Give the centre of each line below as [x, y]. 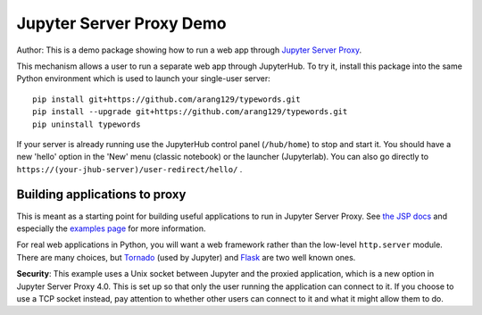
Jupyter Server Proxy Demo [121, 23]
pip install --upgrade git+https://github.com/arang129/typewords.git [190, 112]
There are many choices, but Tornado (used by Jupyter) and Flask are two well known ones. [186, 257]
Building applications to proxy [101, 195]
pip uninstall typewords [87, 124]
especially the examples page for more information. [111, 228]
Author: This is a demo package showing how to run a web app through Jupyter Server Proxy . [189, 50]
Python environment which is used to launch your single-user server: [144, 79]
